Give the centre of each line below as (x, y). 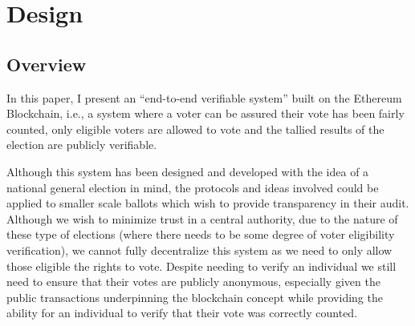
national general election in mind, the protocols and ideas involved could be (193, 187)
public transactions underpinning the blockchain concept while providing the (195, 297)
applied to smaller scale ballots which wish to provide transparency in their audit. (208, 203)
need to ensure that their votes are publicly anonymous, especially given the (193, 282)
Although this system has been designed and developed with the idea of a (188, 171)
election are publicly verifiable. (82, 145)
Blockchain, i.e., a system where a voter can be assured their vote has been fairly (205, 113)
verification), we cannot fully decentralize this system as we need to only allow (199, 250)
